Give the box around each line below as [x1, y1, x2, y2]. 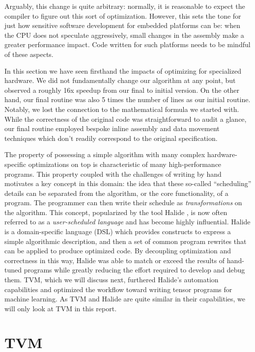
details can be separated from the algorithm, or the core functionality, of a [4, 188, 228, 198]
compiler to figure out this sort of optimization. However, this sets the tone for [4, 10, 241, 21]
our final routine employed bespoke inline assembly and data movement [4, 123, 220, 134]
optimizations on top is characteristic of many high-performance [28, 159, 222, 169]
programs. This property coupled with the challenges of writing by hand [4, 168, 222, 179]
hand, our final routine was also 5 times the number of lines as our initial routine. [4, 94, 251, 105]
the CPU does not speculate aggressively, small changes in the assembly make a [4, 29, 244, 40]
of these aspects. [4, 49, 54, 59]
